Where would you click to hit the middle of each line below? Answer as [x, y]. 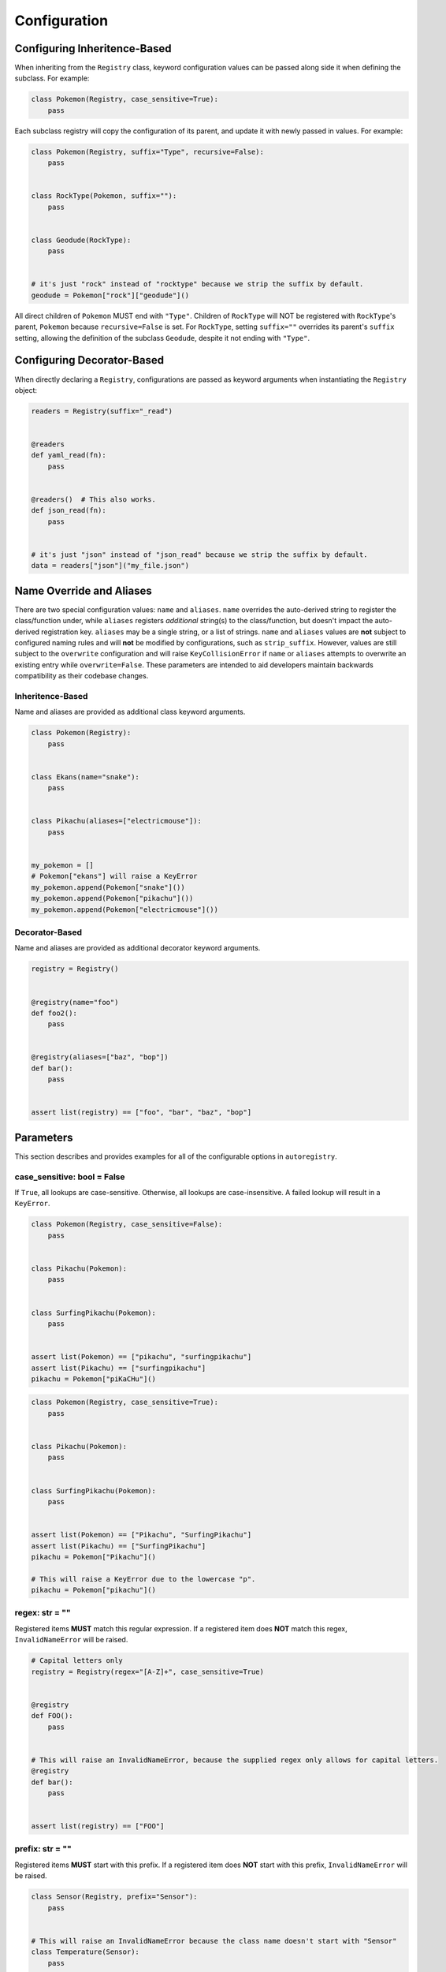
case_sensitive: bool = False [70, 1177]
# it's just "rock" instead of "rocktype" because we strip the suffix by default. [197, 284]
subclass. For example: [52, 78]
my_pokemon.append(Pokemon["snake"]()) [108, 887]
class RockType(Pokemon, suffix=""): [104, 196]
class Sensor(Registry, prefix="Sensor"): [114, 1897]
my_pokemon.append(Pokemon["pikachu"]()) [112, 898]
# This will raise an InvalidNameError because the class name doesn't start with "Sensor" [214, 1941]
